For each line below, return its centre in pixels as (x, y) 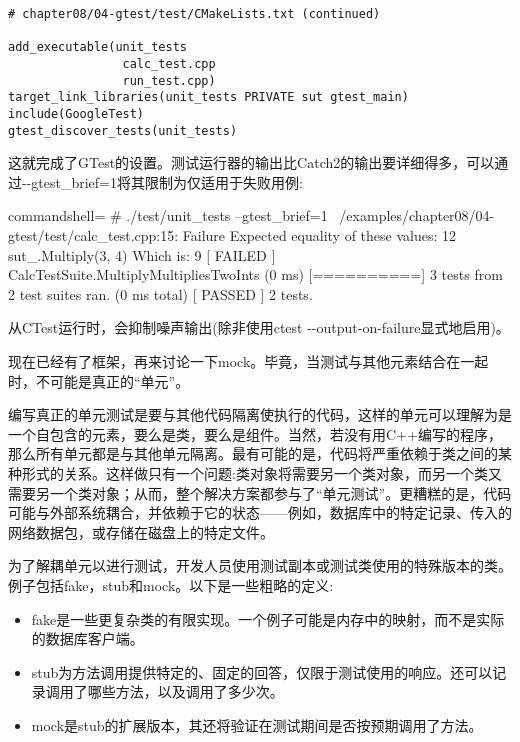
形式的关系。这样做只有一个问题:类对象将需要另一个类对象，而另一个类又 (261, 472)
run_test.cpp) (169, 80)
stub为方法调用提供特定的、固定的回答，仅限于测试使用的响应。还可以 (262, 671)
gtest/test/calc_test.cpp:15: (93, 235)
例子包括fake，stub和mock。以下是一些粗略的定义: (171, 584)
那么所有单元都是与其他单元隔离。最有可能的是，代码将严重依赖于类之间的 (253, 453)
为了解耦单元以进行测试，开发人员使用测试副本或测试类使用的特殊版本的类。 (260, 565)
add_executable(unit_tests (97, 47)
